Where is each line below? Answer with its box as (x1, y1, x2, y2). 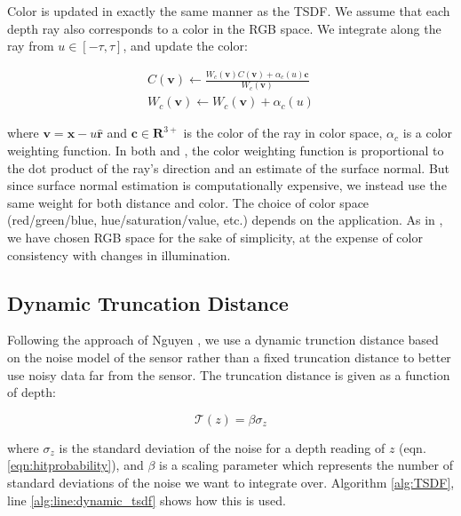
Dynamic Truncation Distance (7, 289, 289, 316)
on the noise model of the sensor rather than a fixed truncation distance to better (7, 348, 451, 367)
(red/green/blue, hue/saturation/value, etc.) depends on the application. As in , (7, 210, 443, 229)
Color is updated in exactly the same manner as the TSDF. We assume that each (7, 2, 450, 20)
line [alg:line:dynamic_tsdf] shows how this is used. (7, 490, 286, 509)
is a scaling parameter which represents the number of (158, 456, 454, 474)
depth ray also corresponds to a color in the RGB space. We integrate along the (7, 19, 441, 37)
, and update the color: (123, 36, 248, 55)
